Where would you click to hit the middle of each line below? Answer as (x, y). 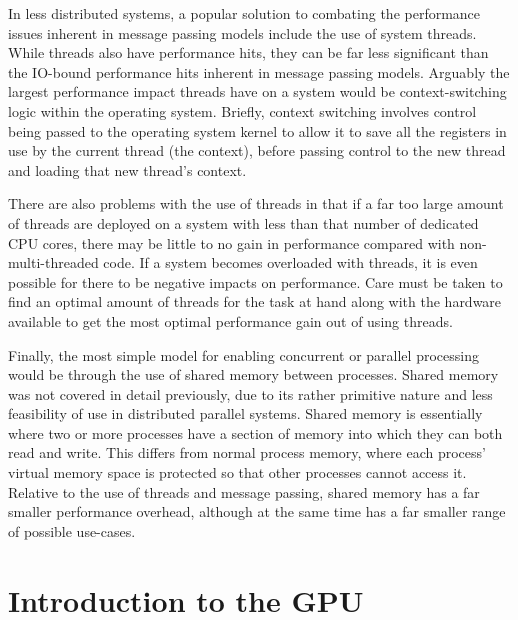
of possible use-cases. (72, 530)
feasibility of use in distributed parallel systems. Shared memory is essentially (245, 413)
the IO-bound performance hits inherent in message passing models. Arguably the (259, 71)
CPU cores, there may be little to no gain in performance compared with (231, 242)
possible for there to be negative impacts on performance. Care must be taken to (255, 281)
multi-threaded (53, 262)
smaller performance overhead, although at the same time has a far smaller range (257, 511)
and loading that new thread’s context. (127, 169)
